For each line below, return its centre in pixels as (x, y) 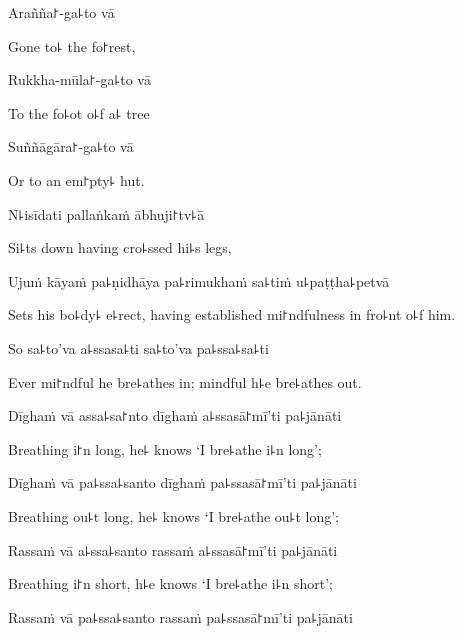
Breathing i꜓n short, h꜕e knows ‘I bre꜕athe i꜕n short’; (171, 583)
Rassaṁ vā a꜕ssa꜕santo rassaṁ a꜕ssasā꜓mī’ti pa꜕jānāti (173, 549)
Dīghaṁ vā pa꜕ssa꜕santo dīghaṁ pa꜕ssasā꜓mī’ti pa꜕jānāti (182, 482)
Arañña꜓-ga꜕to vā (61, 12)
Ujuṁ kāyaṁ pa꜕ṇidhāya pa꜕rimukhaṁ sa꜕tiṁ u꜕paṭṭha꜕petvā (199, 280)
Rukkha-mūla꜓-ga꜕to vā (79, 79)
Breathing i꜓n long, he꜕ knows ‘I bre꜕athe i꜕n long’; (165, 448)
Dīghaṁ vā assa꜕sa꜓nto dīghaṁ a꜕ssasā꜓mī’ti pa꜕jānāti (175, 415)
